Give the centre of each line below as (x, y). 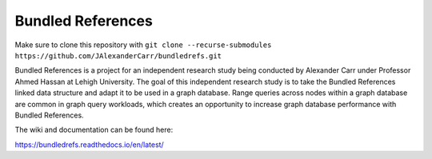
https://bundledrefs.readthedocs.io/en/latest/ (89, 145)
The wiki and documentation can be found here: (94, 130)
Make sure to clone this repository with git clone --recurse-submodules (143, 45)
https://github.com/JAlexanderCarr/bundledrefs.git (118, 56)
